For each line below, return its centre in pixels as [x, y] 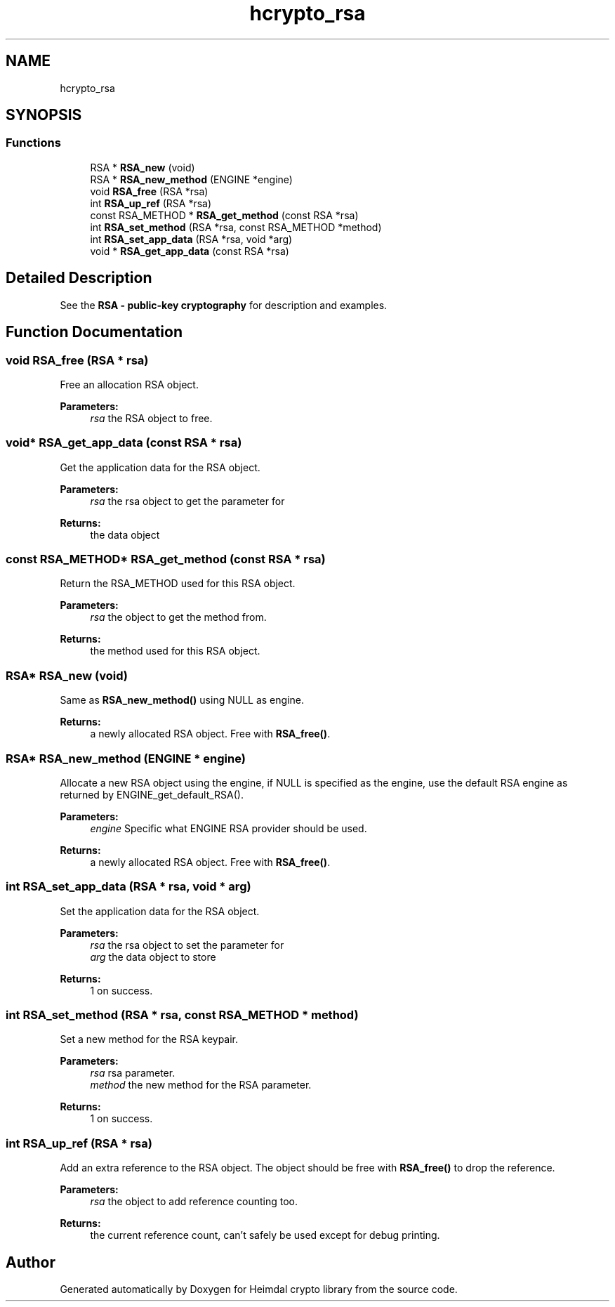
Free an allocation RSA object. [129, 384]
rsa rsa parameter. [133, 1073]
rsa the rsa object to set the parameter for [187, 945]
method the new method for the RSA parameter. [201, 1085]
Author [31, 1262]
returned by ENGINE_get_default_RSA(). [152, 794]
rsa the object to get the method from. [178, 617]
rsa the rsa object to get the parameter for [187, 501]
